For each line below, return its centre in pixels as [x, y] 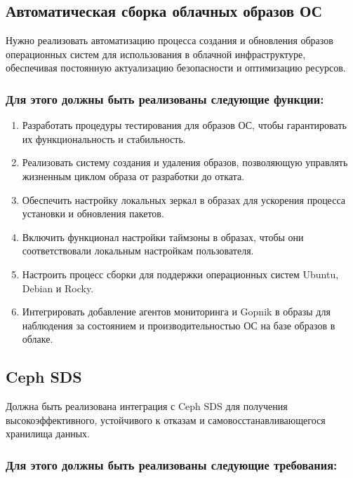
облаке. [38, 339]
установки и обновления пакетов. [93, 213]
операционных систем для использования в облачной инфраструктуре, [156, 54]
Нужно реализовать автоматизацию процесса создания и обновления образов [169, 40]
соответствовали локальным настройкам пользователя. [138, 251]
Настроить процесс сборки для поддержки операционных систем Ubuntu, [180, 274]
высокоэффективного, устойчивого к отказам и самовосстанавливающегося [166, 419]
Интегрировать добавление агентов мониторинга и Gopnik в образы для [176, 312]
